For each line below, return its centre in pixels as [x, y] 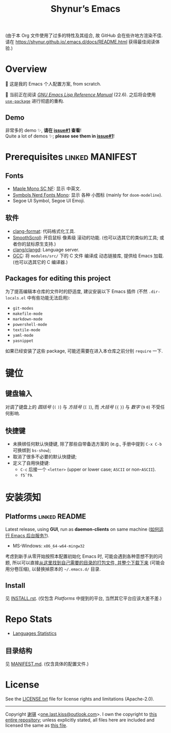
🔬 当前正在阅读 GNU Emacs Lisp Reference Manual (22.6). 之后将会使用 [81, 95]
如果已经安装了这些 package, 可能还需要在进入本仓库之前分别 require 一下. [84, 351]
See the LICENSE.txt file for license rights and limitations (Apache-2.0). [80, 699]
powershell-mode [30, 324]
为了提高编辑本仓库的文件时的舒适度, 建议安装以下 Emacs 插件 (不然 [76, 291]
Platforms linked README [46, 516]
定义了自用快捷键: [31, 463]
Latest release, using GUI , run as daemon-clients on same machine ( [78, 529]
